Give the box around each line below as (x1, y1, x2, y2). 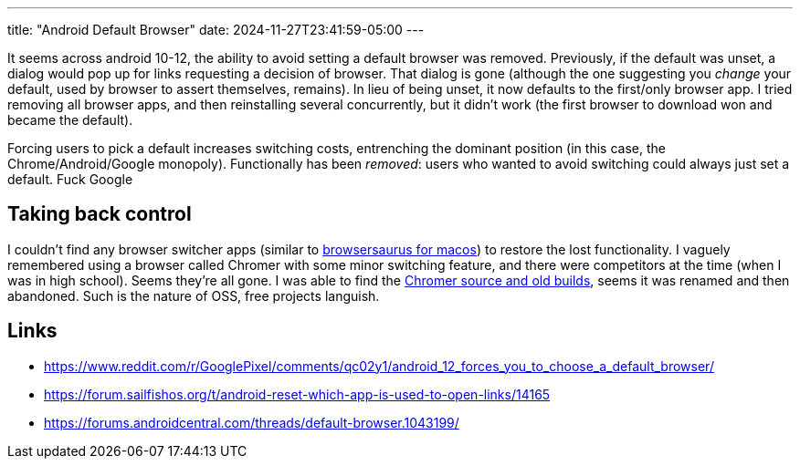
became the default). (7, 112, 133, 128)
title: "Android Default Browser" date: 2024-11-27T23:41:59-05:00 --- (7, 22, 425, 37)
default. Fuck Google (7, 171, 133, 187)
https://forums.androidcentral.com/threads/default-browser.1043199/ (44, 414, 459, 430)
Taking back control (7, 202, 192, 226)
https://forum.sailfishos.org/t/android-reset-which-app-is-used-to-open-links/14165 (44, 386, 551, 402)
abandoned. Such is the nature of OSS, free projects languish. (7, 287, 380, 304)
